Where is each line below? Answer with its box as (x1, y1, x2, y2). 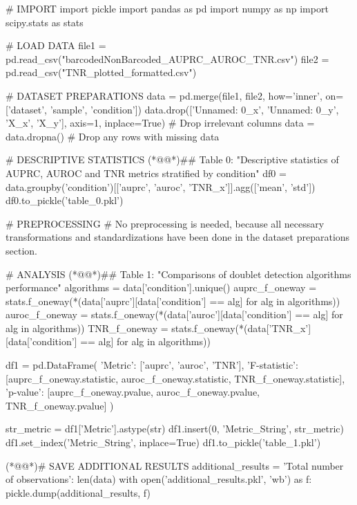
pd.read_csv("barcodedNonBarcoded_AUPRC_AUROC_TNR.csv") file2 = (6, 51, 329, 66)
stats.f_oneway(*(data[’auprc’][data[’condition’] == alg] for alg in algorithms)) (6, 293, 340, 308)
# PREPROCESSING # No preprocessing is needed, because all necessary (6, 216, 325, 230)
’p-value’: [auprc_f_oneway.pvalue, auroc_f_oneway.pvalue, (6, 385, 260, 399)
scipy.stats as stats (6, 15, 84, 29)
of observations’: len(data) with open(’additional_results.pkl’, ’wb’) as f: (6, 472, 312, 486)
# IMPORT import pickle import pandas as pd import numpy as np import (6, 1, 329, 15)
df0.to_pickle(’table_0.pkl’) (6, 193, 124, 208)
